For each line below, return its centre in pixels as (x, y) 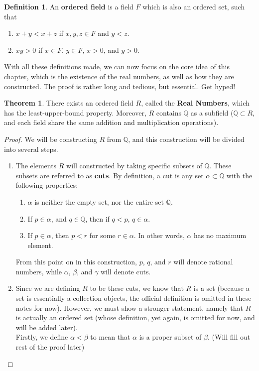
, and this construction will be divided (186, 139)
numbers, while (39, 271)
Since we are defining (48, 288)
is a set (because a (221, 288)
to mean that (110, 337)
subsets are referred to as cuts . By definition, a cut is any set (110, 175)
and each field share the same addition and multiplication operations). (111, 122)
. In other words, (159, 235)
